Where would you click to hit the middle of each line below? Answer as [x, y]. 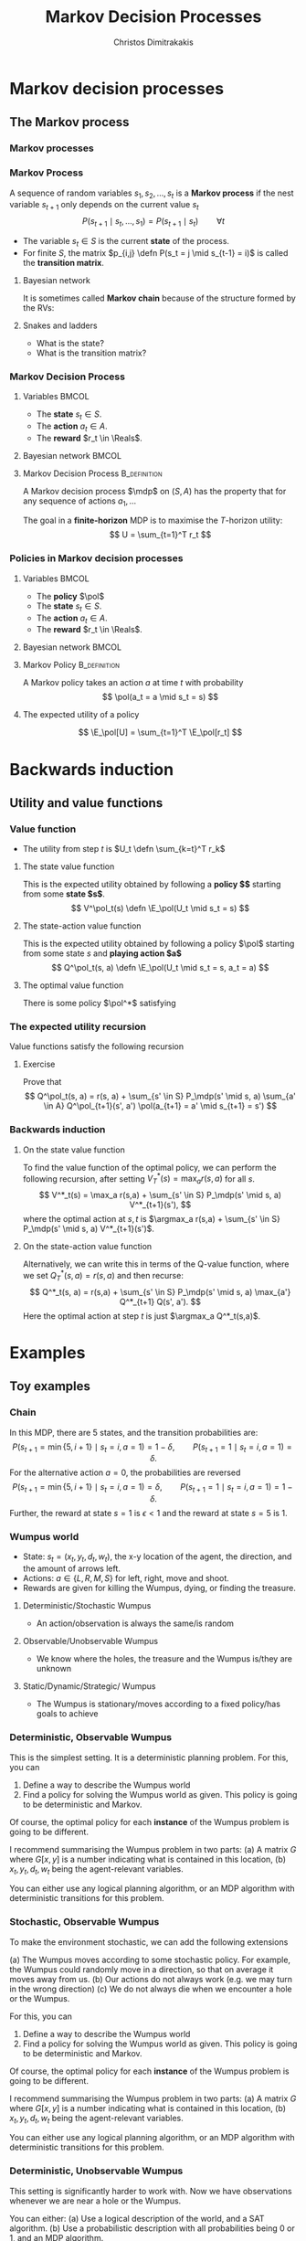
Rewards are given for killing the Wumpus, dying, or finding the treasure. [159, 1588]
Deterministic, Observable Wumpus [90, 1737]
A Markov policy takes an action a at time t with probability [133, 683]
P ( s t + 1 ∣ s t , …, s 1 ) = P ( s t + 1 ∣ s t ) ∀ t [153, 222]
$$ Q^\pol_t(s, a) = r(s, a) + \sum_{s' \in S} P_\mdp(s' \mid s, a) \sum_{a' [160, 1096]
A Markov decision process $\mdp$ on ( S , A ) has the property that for [154, 491]
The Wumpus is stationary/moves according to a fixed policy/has [158, 1704]
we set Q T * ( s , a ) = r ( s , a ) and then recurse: [103, 1276]
